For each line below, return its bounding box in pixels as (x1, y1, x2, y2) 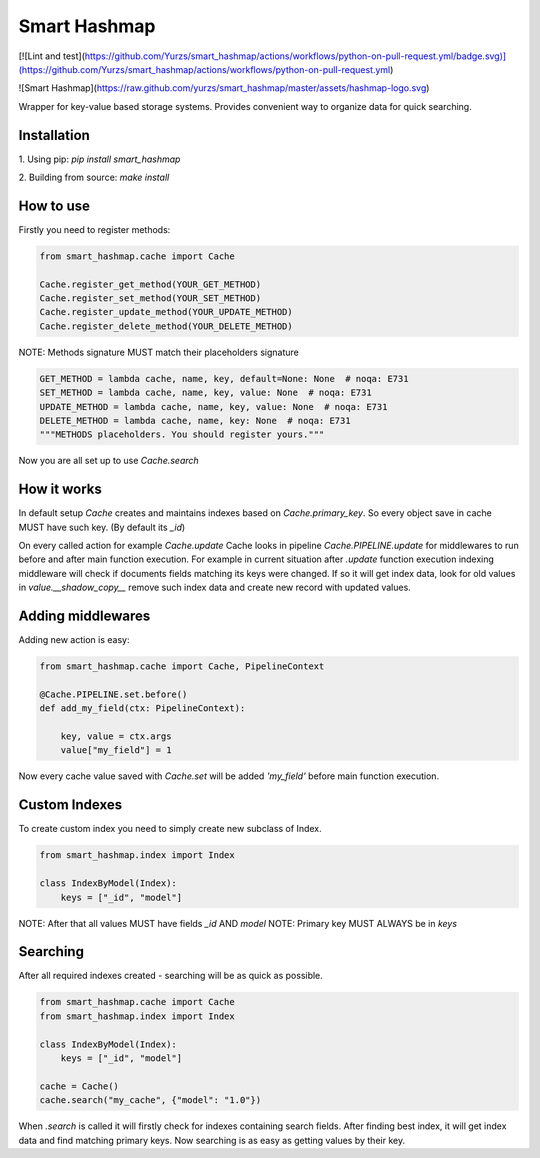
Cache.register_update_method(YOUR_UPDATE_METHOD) (39, 306, 294, 318)
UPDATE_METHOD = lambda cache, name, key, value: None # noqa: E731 (39, 401, 388, 412)
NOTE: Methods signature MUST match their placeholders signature (18, 346, 300, 358)
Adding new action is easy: (18, 634, 130, 646)
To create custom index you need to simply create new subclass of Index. (18, 823, 322, 835)
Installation (18, 126, 90, 144)
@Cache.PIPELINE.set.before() (39, 688, 188, 700)
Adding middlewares (18, 608, 151, 625)
